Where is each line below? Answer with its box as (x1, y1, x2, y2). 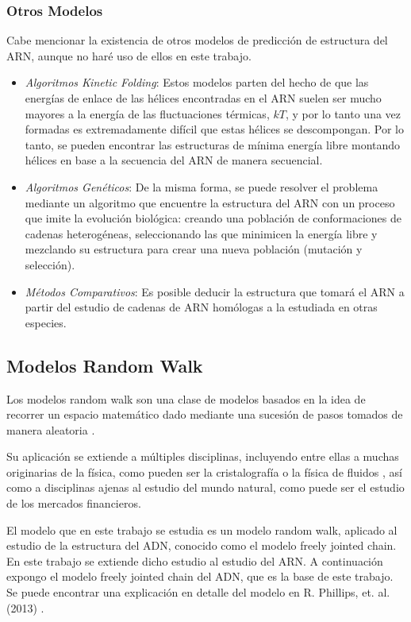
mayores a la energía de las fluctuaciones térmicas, (25, 105, 270, 122)
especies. (25, 314, 67, 330)
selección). (25, 256, 75, 272)
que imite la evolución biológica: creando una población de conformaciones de (25, 210, 402, 226)
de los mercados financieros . (6, 495, 141, 512)
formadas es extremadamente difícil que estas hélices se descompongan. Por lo (25, 121, 404, 137)
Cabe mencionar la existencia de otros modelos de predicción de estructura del (6, 32, 388, 48)
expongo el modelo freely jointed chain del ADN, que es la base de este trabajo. (6, 568, 394, 585)
